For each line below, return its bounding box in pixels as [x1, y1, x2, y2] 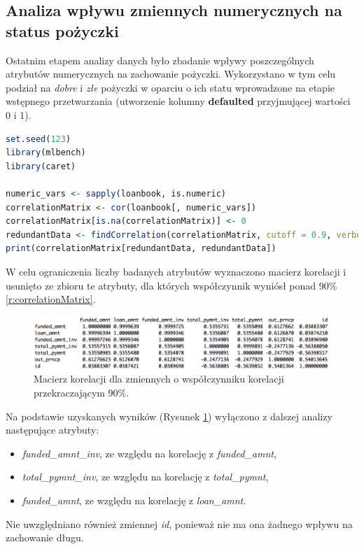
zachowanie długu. [6, 530, 84, 545]
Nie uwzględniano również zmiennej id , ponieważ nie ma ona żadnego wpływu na [6, 516, 353, 531]
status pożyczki [6, 20, 119, 41]
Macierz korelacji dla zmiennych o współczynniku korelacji [34, 371, 284, 386]
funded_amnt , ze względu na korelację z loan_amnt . [22, 493, 246, 508]
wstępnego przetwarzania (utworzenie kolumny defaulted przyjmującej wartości [6, 94, 351, 108]
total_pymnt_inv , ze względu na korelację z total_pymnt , [22, 469, 269, 484]
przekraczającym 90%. [34, 385, 129, 400]
